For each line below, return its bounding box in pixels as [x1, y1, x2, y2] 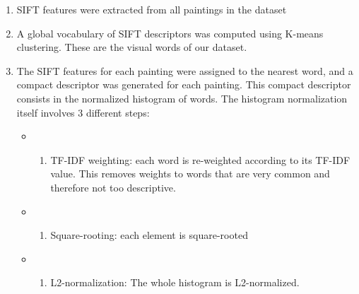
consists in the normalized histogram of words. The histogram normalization [16, 90, 348, 105]
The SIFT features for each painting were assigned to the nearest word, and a [16, 63, 353, 78]
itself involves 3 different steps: [16, 105, 150, 119]
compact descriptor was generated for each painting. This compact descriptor [16, 77, 351, 92]
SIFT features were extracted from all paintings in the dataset [16, 2, 287, 16]
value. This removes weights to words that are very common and [50, 166, 330, 181]
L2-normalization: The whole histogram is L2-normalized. [50, 275, 300, 290]
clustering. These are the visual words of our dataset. [16, 40, 247, 54]
